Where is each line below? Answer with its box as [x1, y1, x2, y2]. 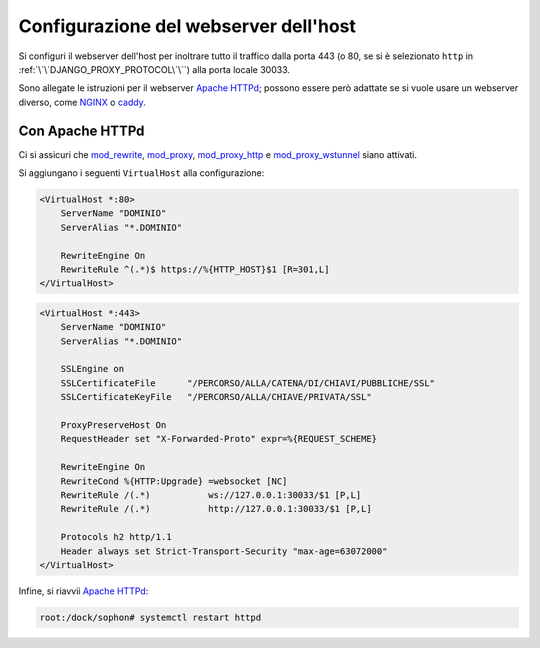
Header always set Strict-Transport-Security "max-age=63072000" [60, 545, 388, 557]
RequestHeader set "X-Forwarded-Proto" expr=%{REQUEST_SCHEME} [60, 433, 378, 445]
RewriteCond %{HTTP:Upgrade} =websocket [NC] [60, 475, 288, 487]
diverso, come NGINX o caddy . [18, 96, 147, 108]
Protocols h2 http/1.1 [60, 531, 172, 543]
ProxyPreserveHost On [60, 420, 167, 431]
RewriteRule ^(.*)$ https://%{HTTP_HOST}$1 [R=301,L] [60, 263, 330, 275]
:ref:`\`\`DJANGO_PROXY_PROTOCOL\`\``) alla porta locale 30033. [18, 63, 290, 75]
